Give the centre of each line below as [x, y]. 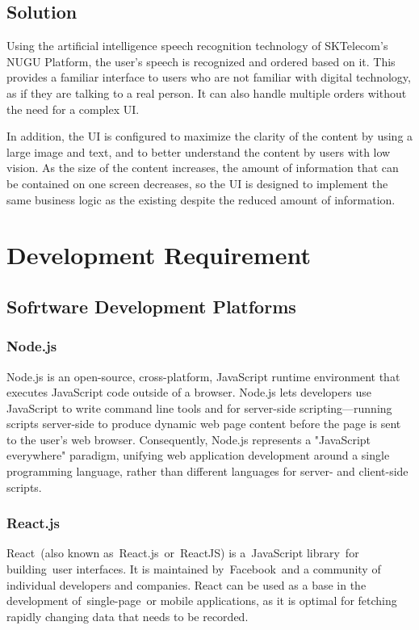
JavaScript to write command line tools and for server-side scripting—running [199, 407]
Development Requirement [159, 255]
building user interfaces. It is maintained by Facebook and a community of [194, 569]
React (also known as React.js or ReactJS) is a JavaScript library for [183, 553]
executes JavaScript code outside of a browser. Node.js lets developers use [189, 392]
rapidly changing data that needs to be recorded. [128, 616]
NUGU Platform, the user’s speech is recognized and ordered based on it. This [201, 61]
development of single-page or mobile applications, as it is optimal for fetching [202, 601]
